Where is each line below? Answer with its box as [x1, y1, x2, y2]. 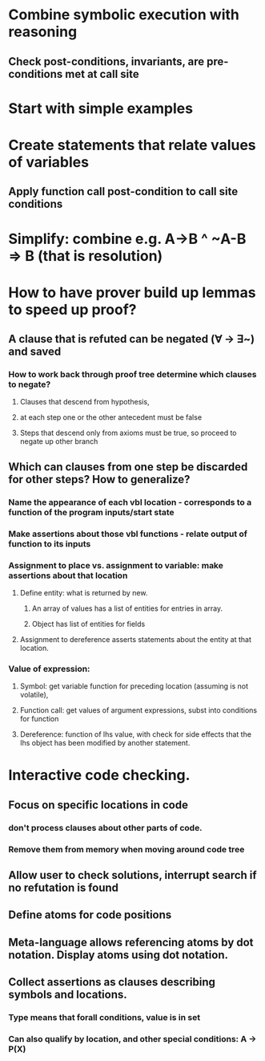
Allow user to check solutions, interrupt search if [8, 868, 258, 882]
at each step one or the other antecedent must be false [19, 413, 203, 422]
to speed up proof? [8, 300, 137, 319]
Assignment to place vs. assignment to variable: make [8, 559, 224, 571]
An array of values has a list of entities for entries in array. [31, 604, 223, 613]
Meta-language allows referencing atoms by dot [8, 935, 254, 949]
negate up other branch [19, 437, 98, 446]
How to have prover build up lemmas [8, 283, 256, 302]
